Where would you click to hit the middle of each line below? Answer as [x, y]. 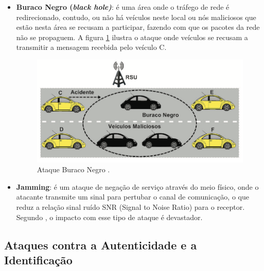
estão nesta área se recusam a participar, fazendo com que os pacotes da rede [138, 27]
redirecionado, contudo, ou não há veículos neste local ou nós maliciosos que [136, 17]
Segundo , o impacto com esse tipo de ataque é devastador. [109, 217]
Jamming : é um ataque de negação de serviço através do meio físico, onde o [137, 186]
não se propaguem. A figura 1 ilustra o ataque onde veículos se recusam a [132, 37]
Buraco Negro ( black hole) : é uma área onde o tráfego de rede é [123, 7]
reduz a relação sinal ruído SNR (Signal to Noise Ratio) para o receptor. [130, 206]
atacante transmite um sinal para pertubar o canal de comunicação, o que [133, 197]
